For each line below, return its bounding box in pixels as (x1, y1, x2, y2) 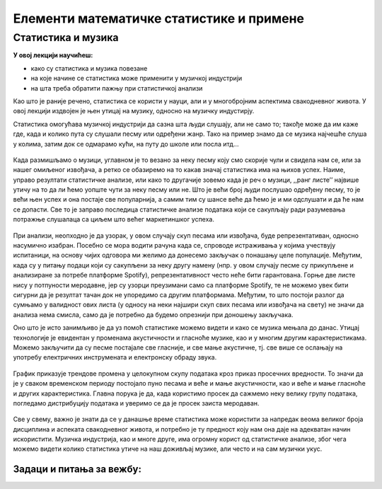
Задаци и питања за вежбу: (13, 464, 141, 476)
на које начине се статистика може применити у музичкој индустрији (30, 74, 243, 83)
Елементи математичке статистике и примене (13, 11, 304, 26)
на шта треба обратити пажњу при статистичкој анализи (30, 84, 203, 92)
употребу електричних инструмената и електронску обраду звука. (13, 353, 217, 362)
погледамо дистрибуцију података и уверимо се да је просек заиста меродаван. (13, 398, 260, 407)
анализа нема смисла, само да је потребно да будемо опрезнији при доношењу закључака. (13, 310, 294, 318)
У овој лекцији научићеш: (13, 51, 93, 59)
